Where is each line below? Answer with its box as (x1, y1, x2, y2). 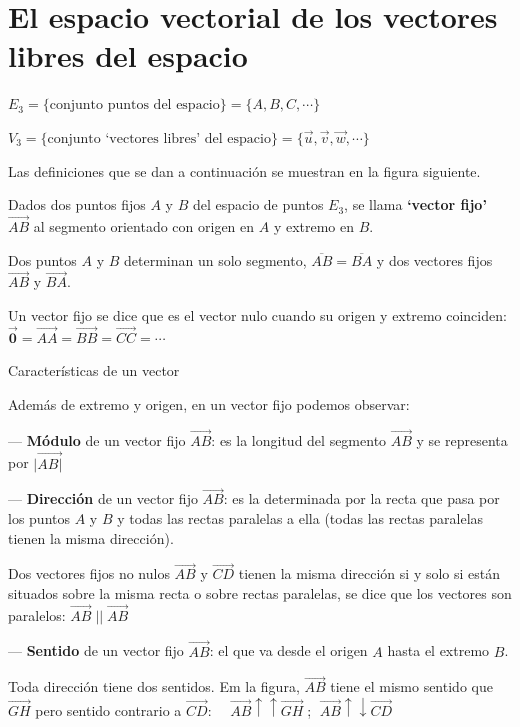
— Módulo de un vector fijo (8, 429, 186, 450)
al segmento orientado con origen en (33, 215, 255, 236)
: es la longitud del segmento (211, 429, 387, 450)
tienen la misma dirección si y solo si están (238, 563, 501, 584)
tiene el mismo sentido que (330, 676, 493, 697)
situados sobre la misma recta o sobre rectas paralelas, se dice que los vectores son (8, 582, 512, 603)
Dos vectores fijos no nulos (8, 563, 170, 584)
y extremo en (273, 215, 355, 236)
